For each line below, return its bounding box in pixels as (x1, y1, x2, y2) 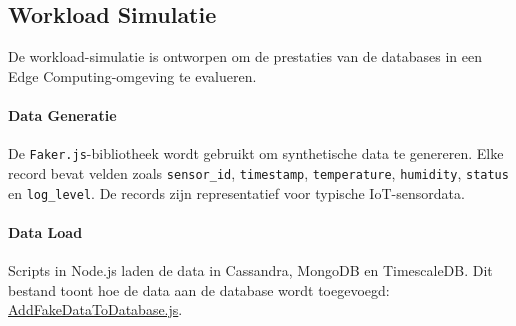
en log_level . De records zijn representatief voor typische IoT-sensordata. (8, 182, 465, 203)
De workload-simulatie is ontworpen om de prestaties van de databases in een (8, 46, 482, 67)
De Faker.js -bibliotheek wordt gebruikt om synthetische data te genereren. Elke (8, 143, 504, 164)
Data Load (8, 221, 83, 242)
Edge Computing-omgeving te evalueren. (8, 65, 257, 86)
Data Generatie (8, 104, 117, 125)
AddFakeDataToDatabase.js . (8, 299, 183, 320)
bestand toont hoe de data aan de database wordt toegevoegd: (8, 279, 390, 300)
